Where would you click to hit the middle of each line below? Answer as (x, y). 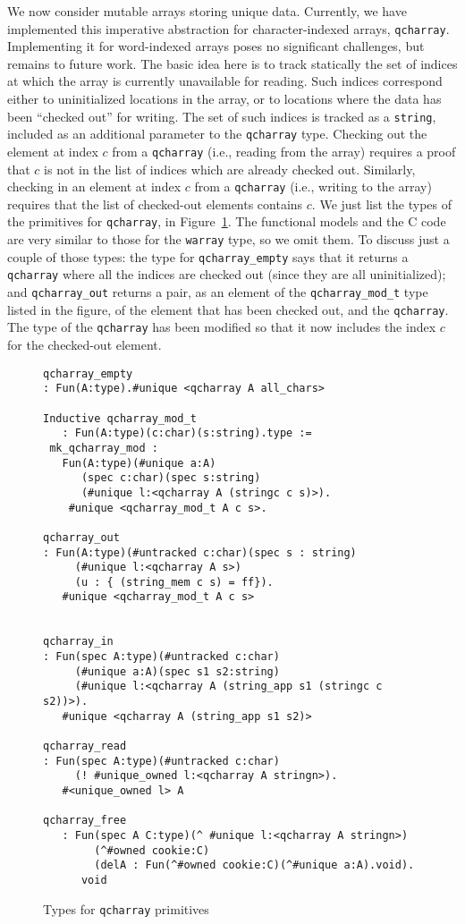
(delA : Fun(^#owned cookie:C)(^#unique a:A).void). (254, 865)
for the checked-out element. (85, 345)
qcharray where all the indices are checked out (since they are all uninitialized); (227, 274)
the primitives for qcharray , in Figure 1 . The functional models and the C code (227, 221)
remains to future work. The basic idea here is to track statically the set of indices (232, 63)
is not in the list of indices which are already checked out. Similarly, (230, 169)
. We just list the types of (382, 203)
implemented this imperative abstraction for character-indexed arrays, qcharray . (228, 28)
